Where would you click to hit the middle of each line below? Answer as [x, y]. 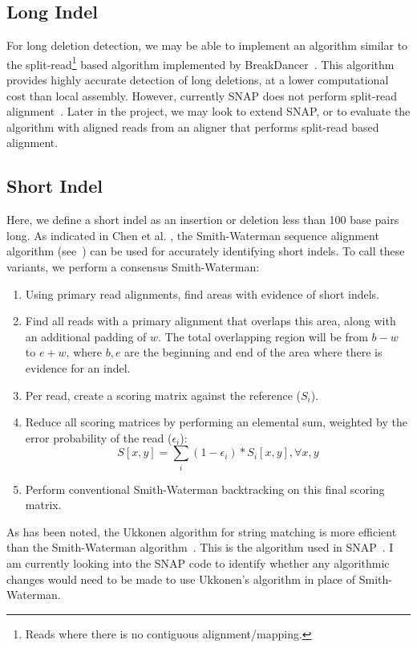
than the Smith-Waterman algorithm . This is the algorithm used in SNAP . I [200, 547]
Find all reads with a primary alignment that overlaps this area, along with [211, 321]
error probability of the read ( [99, 437]
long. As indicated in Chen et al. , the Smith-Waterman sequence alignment [193, 235]
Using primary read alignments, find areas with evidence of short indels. [202, 293]
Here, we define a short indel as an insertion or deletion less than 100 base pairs [203, 220]
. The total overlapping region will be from [263, 336]
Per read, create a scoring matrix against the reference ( [163, 395]
